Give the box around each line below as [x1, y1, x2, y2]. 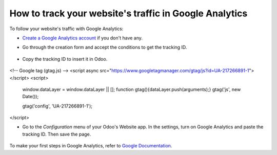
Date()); [22, 94, 39, 100]
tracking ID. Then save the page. [22, 131, 91, 137]
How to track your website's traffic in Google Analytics [9, 8, 248, 19]
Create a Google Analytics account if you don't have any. [22, 35, 143, 41]
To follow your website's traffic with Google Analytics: [9, 26, 124, 32]
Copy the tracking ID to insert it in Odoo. [22, 56, 108, 62]
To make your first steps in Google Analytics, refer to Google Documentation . [9, 143, 172, 149]
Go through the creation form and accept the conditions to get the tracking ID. [22, 44, 187, 51]
